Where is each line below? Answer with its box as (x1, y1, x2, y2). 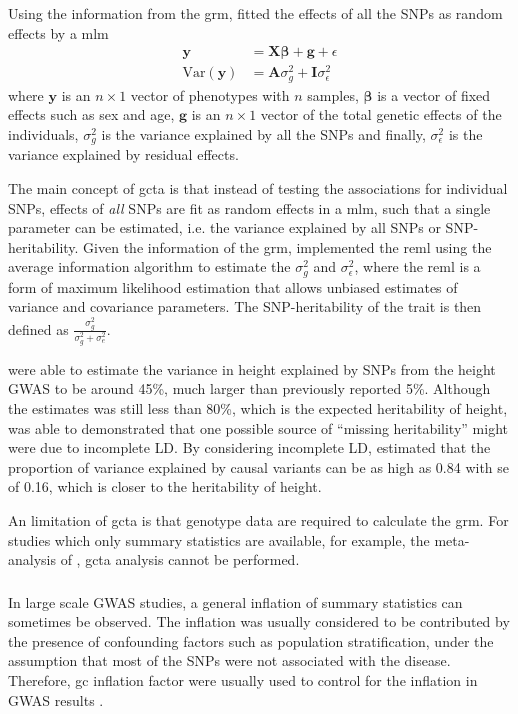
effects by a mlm (8, 22, 109, 43)
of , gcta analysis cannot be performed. (60, 549, 300, 570)
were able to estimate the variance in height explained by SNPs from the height (8, 358, 496, 379)
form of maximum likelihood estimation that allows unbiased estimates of (8, 276, 458, 297)
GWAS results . (8, 689, 104, 710)
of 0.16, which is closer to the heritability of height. (8, 476, 322, 497)
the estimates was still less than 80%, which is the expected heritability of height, (8, 397, 508, 418)
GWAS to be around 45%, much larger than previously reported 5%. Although (8, 378, 491, 399)
